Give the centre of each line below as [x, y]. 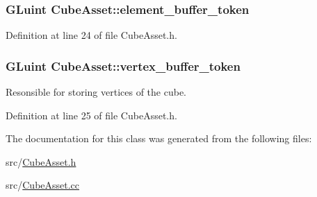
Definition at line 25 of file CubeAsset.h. [91, 115]
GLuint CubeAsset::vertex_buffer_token [123, 66]
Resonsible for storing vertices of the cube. [96, 92]
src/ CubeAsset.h [41, 161]
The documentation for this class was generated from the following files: [159, 138]
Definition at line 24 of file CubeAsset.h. [91, 35]
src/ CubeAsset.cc [43, 185]
